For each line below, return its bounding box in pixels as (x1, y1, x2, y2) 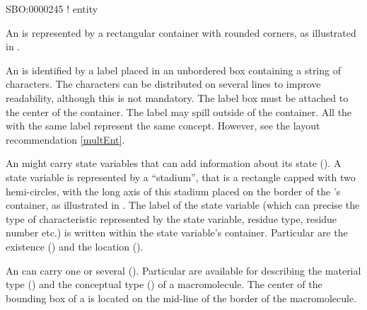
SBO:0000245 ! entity (6, 1, 98, 16)
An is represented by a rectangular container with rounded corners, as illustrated (6, 25, 356, 40)
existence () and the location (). (6, 239, 144, 253)
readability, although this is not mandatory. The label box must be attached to (6, 90, 349, 105)
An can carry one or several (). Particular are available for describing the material (6, 263, 361, 277)
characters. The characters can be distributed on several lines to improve (6, 76, 321, 91)
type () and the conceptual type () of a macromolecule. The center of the (6, 277, 322, 292)
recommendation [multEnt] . (6, 132, 125, 147)
